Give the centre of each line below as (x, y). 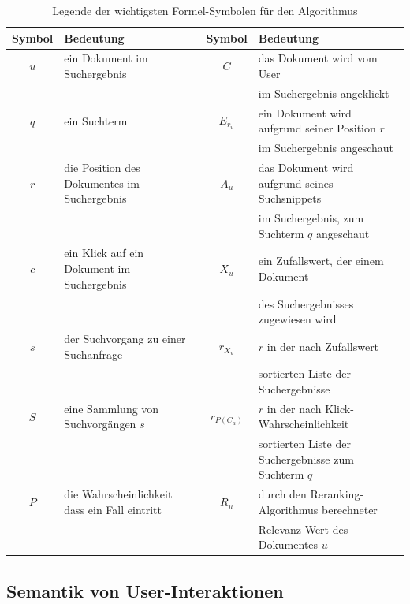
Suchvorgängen (100, 424)
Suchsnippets (290, 198)
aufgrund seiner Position (317, 128)
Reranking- (337, 494)
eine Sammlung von (112, 408)
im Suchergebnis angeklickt (324, 93)
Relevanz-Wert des (303, 529)
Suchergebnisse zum (306, 459)
